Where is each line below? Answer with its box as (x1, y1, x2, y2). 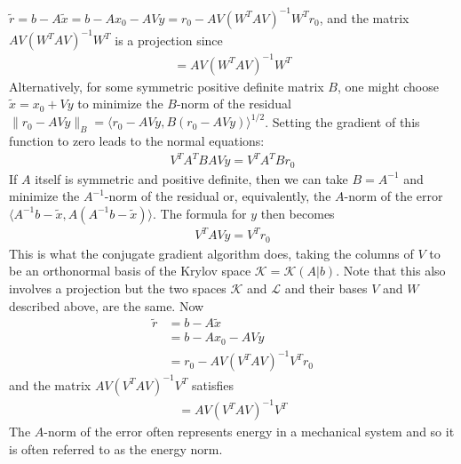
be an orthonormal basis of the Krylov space (9, 261, 251, 280)
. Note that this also (336, 261, 446, 280)
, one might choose (337, 76, 439, 95)
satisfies (192, 375, 234, 394)
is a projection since (115, 30, 223, 48)
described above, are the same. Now (9, 296, 204, 315)
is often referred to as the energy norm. (9, 440, 223, 459)
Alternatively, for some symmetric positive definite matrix (9, 76, 324, 95)
